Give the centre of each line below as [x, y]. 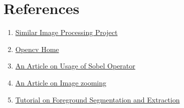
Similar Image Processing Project [66, 32]
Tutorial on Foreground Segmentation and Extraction [98, 99]
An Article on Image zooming [61, 82]
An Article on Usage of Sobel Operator [75, 66]
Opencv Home [37, 49]
